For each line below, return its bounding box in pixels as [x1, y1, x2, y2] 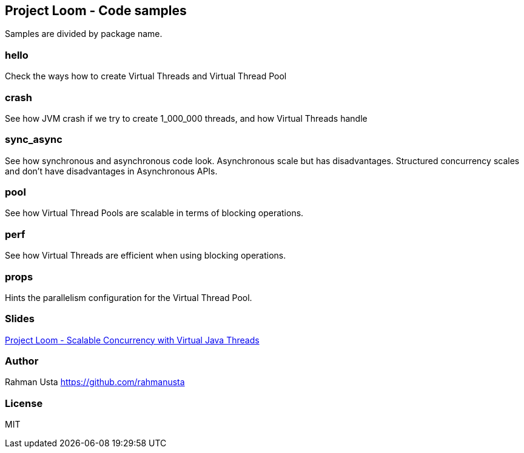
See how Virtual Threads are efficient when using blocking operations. [5, 250, 286, 261]
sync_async [5, 133, 62, 146]
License [5, 397, 43, 409]
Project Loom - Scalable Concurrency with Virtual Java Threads [5, 334, 260, 345]
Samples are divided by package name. [5, 28, 163, 39]
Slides [5, 312, 35, 325]
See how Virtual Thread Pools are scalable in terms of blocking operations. [5, 208, 304, 219]
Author [5, 355, 39, 368]
